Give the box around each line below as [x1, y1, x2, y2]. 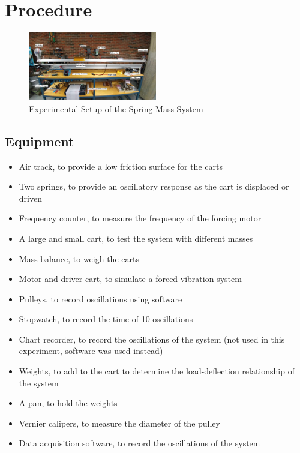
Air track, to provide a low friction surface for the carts [19, 160, 223, 172]
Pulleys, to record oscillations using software [19, 292, 182, 305]
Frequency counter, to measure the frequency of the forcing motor [19, 212, 262, 224]
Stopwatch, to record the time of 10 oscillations [19, 313, 193, 325]
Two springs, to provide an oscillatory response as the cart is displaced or [19, 180, 289, 193]
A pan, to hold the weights [19, 397, 118, 409]
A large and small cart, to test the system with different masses [19, 232, 253, 244]
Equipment [5, 131, 74, 150]
